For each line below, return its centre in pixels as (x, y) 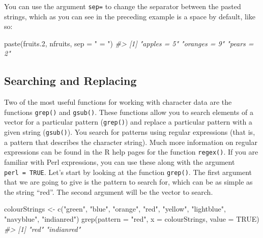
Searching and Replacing (70, 81)
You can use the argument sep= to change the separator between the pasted (123, 6)
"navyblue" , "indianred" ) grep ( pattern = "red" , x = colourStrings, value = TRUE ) (132, 219)
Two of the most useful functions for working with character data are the (118, 102)
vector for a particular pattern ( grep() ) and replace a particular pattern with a (128, 122)
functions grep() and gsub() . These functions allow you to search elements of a (129, 112)
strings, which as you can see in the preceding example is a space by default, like (130, 16)
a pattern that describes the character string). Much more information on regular (131, 142)
